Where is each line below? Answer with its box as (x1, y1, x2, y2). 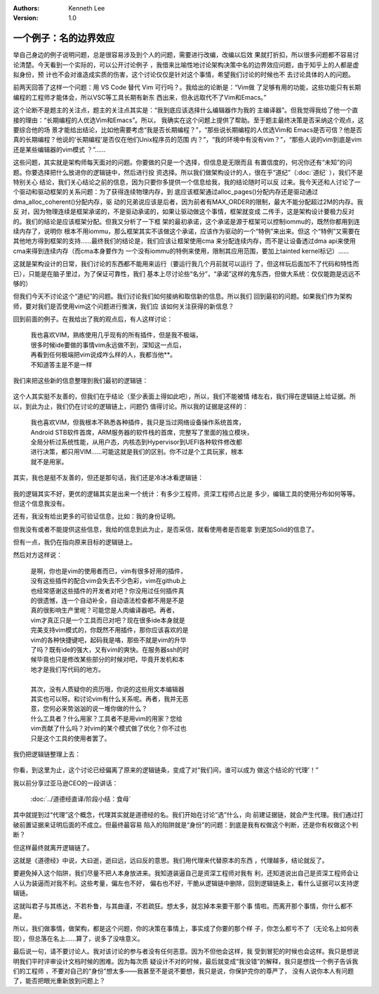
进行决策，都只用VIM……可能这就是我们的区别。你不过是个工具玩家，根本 (30, 447, 244, 456)
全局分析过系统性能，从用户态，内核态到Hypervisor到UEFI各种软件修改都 (30, 438, 242, 446)
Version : (13, 14, 39, 22)
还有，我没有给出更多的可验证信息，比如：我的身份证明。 (13, 512, 179, 521)
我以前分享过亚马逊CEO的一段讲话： (13, 778, 119, 787)
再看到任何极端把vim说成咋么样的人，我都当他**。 (30, 351, 177, 359)
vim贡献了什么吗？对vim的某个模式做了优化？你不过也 (30, 724, 187, 733)
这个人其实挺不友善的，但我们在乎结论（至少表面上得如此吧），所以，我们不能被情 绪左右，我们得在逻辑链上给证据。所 (13, 392, 356, 400)
